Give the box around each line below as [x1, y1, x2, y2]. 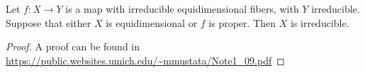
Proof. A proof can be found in [6, 39, 140, 54]
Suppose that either [6, 15, 91, 30]
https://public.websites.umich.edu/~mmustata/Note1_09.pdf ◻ [6, 52, 285, 67]
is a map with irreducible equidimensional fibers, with [65, 1, 299, 16]
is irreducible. [290, 15, 349, 30]
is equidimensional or [106, 15, 198, 30]
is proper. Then [208, 15, 276, 30]
